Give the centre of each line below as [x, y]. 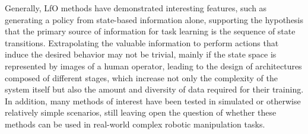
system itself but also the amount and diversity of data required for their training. [154, 89]
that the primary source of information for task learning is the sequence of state [150, 31]
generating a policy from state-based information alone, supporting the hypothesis [154, 19]
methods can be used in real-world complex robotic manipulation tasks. [135, 124]
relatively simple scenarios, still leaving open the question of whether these [141, 112]
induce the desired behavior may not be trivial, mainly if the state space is [141, 54]
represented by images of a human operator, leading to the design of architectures [153, 66]
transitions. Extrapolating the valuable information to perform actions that [142, 42]
